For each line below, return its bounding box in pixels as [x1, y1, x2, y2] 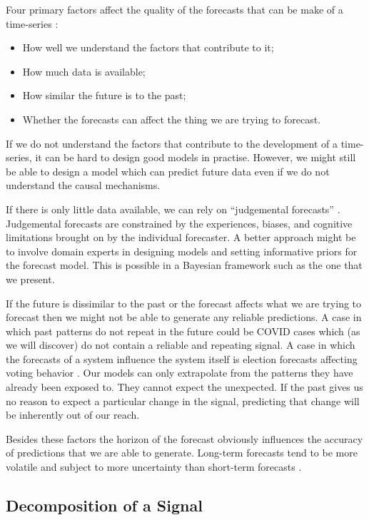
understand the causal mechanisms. [6, 178, 161, 193]
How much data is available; [22, 63, 146, 78]
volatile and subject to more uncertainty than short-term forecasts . [6, 459, 302, 474]
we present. [6, 271, 55, 286]
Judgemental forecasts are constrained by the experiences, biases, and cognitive [6, 215, 353, 230]
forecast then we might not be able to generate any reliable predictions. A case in [6, 310, 362, 325]
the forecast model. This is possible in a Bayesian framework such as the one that [6, 258, 363, 272]
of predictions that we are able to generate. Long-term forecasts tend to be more [6, 445, 358, 460]
